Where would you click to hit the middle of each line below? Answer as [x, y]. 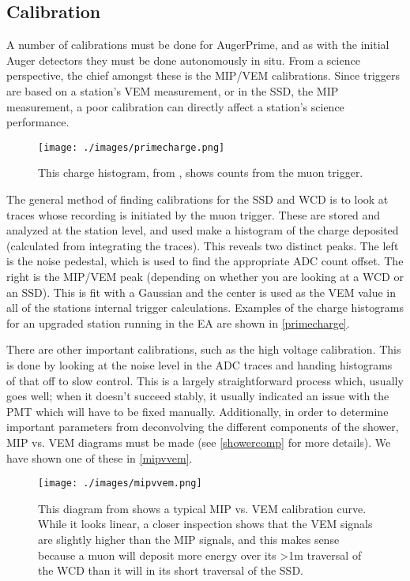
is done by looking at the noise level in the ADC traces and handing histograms [199, 364]
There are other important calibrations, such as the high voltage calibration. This [204, 349]
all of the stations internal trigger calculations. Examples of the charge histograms [205, 307]
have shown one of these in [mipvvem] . [100, 457]
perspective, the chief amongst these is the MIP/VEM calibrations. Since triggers [203, 75]
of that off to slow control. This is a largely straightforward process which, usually [205, 380]
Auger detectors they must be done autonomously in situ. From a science [183, 60]
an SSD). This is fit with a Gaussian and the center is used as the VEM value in [201, 292]
